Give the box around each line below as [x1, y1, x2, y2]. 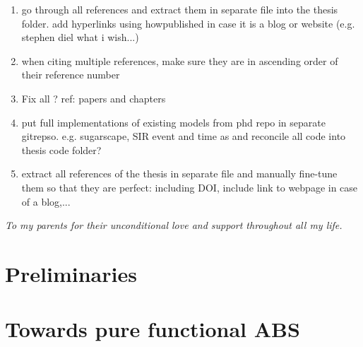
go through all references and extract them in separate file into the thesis [21, 2, 338, 16]
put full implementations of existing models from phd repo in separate [21, 114, 326, 129]
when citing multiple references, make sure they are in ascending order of [21, 53, 338, 68]
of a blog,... [21, 194, 71, 208]
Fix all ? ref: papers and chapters [21, 90, 166, 105]
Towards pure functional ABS [5, 314, 300, 343]
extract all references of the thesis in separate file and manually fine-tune [21, 166, 338, 181]
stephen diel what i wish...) [21, 30, 139, 45]
